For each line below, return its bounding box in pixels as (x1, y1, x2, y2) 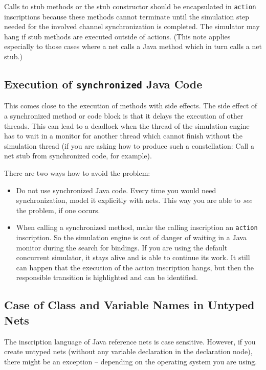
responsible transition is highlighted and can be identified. (16, 272, 198, 283)
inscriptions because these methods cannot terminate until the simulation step (4, 11, 249, 21)
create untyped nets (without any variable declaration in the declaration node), (4, 346, 253, 357)
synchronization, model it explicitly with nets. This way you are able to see (16, 195, 252, 205)
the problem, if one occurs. (16, 204, 100, 215)
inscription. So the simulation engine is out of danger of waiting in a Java (16, 232, 247, 242)
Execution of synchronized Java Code (4, 76, 203, 92)
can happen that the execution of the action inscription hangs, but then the (16, 262, 254, 272)
